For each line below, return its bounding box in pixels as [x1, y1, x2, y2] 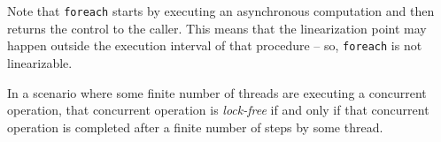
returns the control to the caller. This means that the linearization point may [7, 19, 427, 37]
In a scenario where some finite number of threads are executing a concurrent [7, 83, 427, 101]
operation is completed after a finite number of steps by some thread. [7, 117, 383, 136]
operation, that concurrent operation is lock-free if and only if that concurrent [7, 101, 429, 119]
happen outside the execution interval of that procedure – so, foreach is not [7, 36, 422, 55]
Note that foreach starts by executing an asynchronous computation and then [7, 2, 435, 19]
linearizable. [7, 53, 73, 71]
